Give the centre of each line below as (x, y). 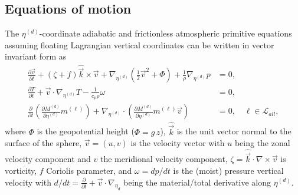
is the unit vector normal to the (234, 131)
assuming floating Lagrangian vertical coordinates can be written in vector (140, 44)
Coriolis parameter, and (89, 170)
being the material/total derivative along (197, 182)
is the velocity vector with (178, 143)
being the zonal (262, 143)
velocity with (28, 182)
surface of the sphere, (43, 143)
